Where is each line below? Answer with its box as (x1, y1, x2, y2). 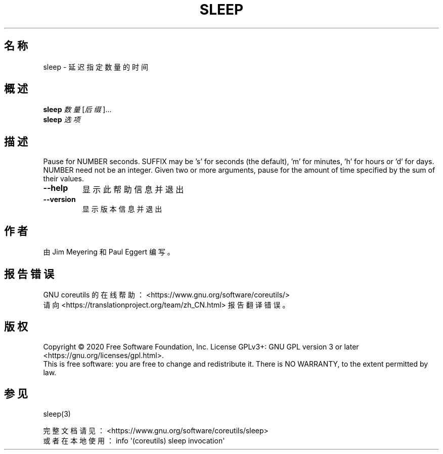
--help (43, 183, 68, 193)
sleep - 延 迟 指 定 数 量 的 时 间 (43, 62, 148, 71)
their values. (43, 174, 84, 183)
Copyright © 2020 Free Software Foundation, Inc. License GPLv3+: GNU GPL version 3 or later (43, 342, 359, 351)
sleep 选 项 (43, 115, 80, 124)
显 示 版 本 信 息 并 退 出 (82, 205, 162, 214)
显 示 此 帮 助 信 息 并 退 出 (82, 184, 184, 195)
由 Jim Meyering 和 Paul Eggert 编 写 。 (43, 247, 174, 257)
